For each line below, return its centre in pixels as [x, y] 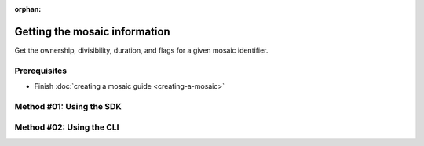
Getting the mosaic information [92, 31]
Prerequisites [40, 71]
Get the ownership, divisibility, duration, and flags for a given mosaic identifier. [141, 50]
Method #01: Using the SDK [68, 106]
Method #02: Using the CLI [67, 127]
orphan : [28, 9]
